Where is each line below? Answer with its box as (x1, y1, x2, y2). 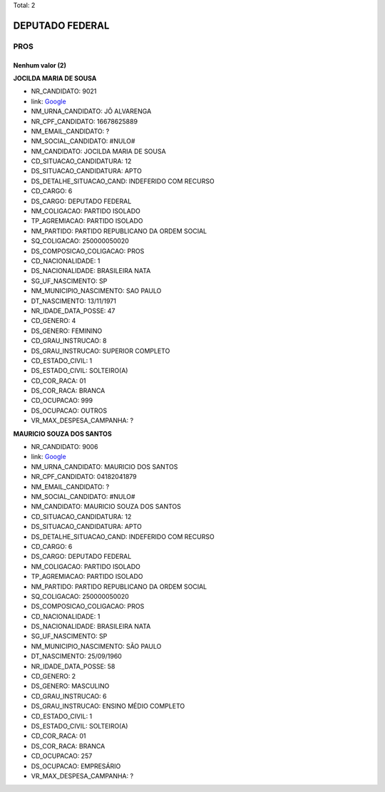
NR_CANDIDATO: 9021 (31, 87, 97, 96)
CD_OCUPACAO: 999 (31, 396, 93, 405)
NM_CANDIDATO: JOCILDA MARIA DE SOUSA (31, 147, 167, 155)
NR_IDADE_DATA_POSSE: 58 (31, 662, 115, 670)
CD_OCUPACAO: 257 (31, 752, 93, 761)
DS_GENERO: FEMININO (31, 326, 103, 335)
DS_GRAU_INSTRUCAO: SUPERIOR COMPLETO (31, 346, 170, 355)
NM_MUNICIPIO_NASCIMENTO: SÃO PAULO (31, 642, 162, 650)
